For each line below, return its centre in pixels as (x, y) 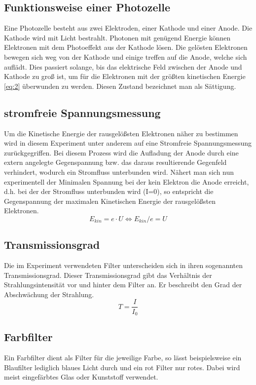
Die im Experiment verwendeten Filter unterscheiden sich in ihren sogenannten (124, 265)
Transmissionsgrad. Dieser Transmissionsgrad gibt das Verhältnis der (108, 275)
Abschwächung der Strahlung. (49, 294)
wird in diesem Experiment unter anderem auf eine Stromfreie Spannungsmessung (128, 143)
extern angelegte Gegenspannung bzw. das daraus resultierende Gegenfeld (115, 162)
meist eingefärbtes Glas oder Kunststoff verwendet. (81, 377)
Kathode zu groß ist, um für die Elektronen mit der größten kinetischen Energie (125, 76)
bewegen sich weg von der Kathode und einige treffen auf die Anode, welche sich (126, 57)
